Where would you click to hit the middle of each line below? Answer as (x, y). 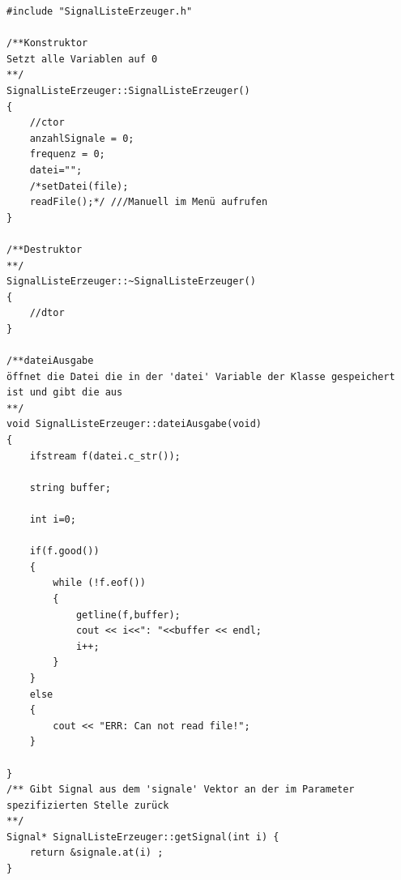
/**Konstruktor (47, 43)
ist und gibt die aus (65, 393)
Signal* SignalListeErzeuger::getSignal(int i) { (143, 837)
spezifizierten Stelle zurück (88, 805)
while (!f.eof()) (99, 583)
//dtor (47, 313)
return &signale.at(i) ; (96, 853)
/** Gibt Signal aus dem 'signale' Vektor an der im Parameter (181, 790)
